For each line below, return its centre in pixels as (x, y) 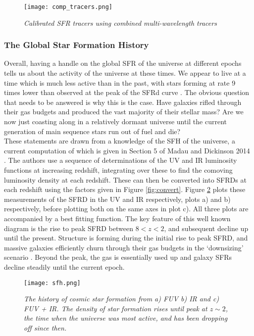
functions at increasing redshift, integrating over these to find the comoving (118, 170)
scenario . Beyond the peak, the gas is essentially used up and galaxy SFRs (118, 257)
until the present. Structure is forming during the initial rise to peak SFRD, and (126, 238)
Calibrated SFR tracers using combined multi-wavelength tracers (120, 23)
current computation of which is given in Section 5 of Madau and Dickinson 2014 (127, 150)
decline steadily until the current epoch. (64, 266)
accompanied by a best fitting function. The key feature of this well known (117, 218)
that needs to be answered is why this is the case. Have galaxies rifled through (123, 102)
